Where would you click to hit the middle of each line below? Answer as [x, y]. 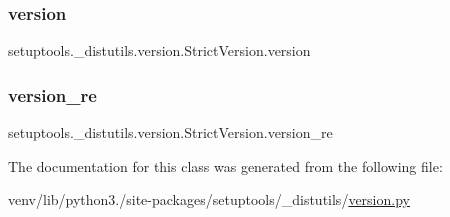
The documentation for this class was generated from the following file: [225, 165]
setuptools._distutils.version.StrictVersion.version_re [170, 132]
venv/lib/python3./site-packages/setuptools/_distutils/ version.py [209, 199]
